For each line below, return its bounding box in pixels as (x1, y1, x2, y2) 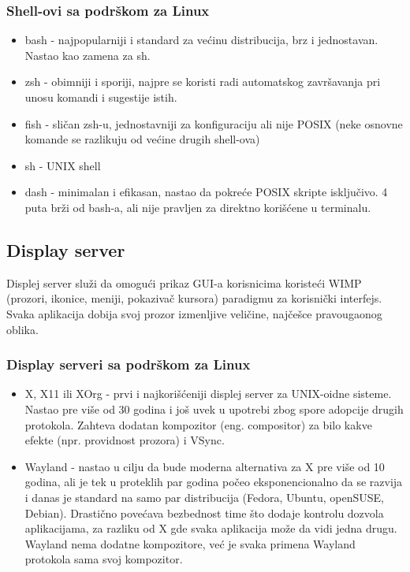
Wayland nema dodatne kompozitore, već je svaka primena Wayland (24, 535, 356, 552)
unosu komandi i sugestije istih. (24, 89, 177, 105)
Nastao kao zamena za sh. (24, 46, 151, 63)
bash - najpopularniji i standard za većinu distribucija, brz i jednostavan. (24, 32, 378, 48)
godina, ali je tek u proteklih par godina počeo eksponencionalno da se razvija (24, 474, 403, 490)
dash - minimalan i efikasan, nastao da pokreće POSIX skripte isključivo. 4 (24, 184, 388, 200)
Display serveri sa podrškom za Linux (6, 355, 251, 374)
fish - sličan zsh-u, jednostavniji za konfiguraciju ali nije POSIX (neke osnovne (24, 115, 403, 132)
